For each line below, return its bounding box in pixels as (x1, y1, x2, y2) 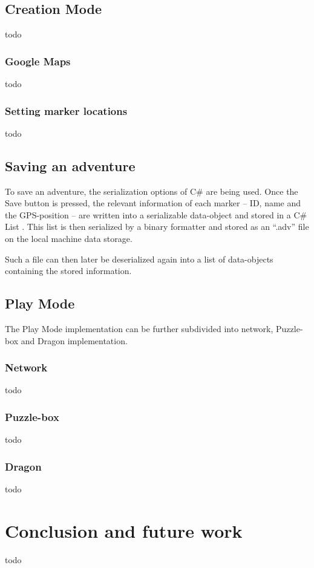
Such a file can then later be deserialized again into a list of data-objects (5, 252, 273, 265)
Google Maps (5, 53, 71, 68)
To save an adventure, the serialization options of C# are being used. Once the (5, 184, 298, 197)
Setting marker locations (5, 103, 128, 118)
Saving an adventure (5, 156, 136, 175)
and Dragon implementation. (21, 334, 128, 347)
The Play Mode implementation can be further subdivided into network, (5, 322, 273, 335)
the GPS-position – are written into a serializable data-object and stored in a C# (5, 208, 307, 221)
